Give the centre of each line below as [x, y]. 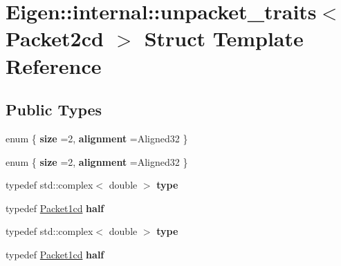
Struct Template [224, 38]
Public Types [54, 110]
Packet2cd [55, 38]
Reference [54, 65]
